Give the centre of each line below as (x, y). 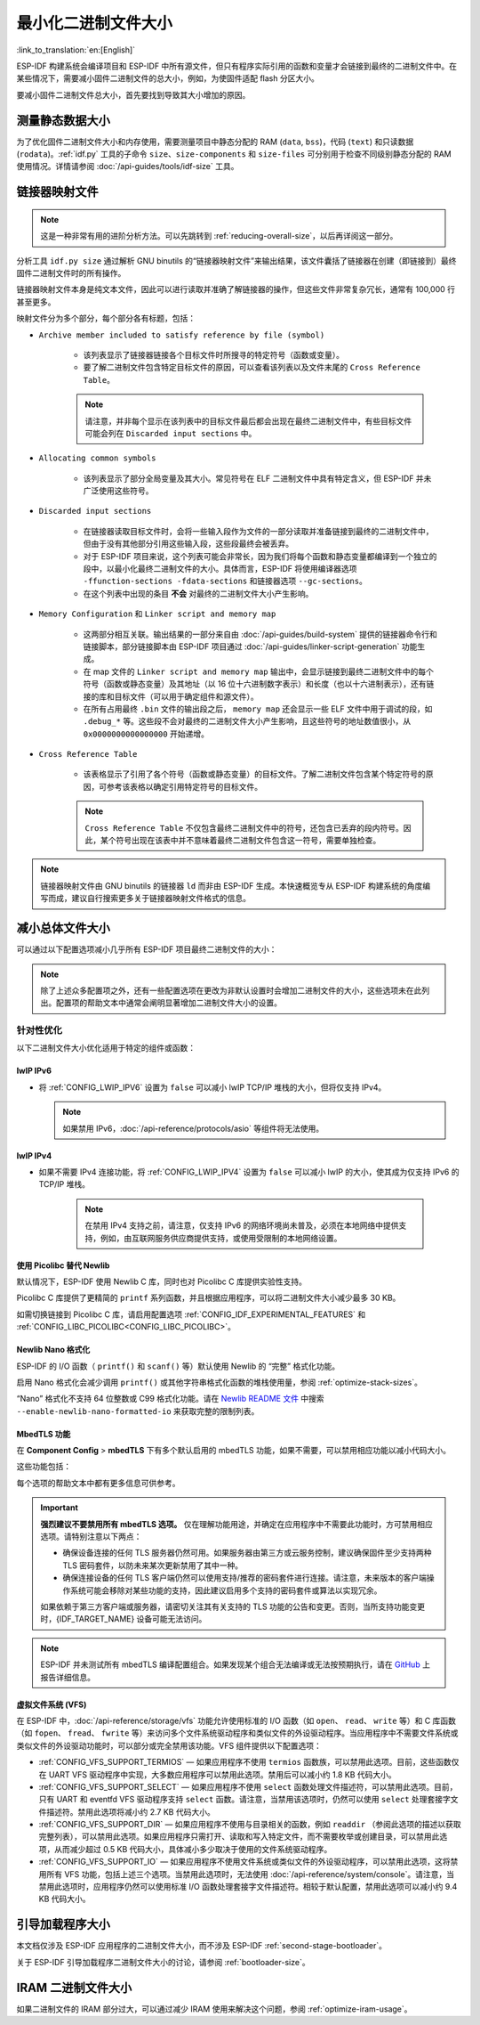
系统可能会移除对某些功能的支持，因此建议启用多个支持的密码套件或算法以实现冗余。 (226, 1590)
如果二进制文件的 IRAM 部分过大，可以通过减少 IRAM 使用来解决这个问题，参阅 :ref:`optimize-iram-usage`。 (214, 2009)
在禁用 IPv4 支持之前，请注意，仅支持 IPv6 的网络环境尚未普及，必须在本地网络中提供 (242, 1225)
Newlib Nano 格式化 (53, 1350)
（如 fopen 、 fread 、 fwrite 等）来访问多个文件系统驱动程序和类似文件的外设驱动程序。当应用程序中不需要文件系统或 (237, 1733)
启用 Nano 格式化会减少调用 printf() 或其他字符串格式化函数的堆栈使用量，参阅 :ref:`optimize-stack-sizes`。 (219, 1382)
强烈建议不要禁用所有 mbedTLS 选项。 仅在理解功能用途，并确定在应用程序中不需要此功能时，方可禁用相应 (236, 1524)
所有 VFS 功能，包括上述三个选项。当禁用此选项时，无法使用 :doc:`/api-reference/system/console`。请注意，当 (250, 1874)
